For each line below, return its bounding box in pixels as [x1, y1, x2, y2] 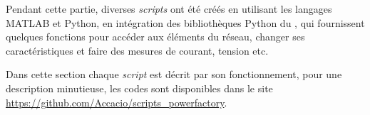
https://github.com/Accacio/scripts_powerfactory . [6, 94, 227, 109]
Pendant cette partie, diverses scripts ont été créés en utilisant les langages [6, 1, 332, 16]
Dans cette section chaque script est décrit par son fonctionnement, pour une [6, 67, 342, 82]
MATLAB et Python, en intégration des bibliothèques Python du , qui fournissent [6, 15, 365, 30]
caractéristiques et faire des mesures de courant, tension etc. [6, 43, 269, 57]
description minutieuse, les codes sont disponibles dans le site [6, 80, 273, 95]
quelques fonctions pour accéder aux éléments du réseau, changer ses [6, 29, 305, 44]
